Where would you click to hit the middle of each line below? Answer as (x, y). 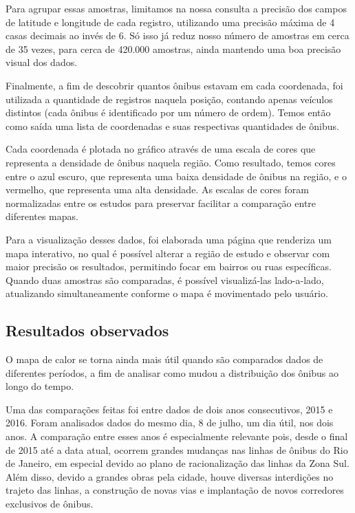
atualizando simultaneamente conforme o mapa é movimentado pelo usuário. (167, 293)
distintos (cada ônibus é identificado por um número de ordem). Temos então (168, 112)
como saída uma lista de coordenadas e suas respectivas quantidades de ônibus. (172, 125)
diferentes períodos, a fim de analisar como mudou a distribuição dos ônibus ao (172, 372)
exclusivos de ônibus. (50, 504)
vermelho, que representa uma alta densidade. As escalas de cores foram (157, 189)
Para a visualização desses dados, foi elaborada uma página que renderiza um (169, 239)
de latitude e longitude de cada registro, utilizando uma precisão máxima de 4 (170, 22)
